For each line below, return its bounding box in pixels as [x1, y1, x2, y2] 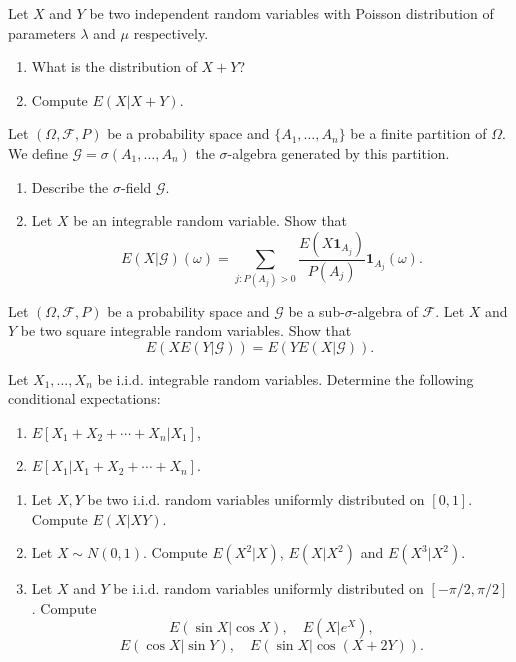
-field [120, 176, 152, 197]
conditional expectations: [8, 388, 161, 409]
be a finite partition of [350, 123, 487, 144]
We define [8, 142, 68, 163]
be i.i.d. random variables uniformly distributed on [113, 578, 424, 599]
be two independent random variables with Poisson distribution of [89, 3, 494, 23]
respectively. [133, 22, 209, 43]
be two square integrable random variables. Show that [20, 320, 352, 341]
